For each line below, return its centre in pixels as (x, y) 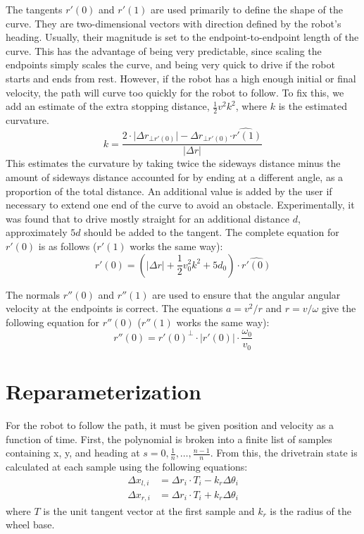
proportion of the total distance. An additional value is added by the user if (169, 191)
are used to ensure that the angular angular (246, 294)
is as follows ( (68, 246)
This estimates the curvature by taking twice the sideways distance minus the (173, 163)
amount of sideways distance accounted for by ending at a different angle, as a (175, 176)
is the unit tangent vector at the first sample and (149, 510)
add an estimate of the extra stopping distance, (108, 106)
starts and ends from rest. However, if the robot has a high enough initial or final (181, 78)
